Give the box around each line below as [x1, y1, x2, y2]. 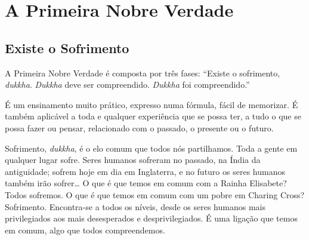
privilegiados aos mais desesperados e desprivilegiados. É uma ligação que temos [5, 212, 298, 224]
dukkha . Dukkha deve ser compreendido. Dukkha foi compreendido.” [5, 78, 250, 91]
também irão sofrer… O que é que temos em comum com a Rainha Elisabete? [5, 177, 287, 189]
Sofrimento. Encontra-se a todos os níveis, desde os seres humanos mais [5, 200, 265, 213]
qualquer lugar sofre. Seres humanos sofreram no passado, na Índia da [5, 153, 261, 166]
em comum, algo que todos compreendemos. [5, 223, 165, 236]
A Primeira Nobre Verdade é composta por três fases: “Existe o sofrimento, [5, 66, 280, 79]
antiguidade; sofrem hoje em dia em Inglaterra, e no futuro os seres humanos [5, 165, 285, 177]
